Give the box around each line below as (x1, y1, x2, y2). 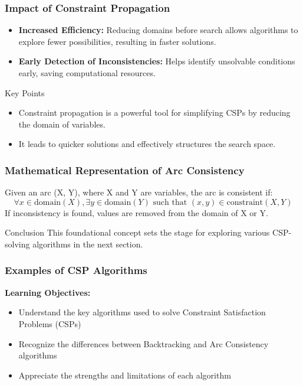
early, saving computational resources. (18, 67, 156, 79)
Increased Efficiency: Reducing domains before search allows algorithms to (18, 24, 298, 36)
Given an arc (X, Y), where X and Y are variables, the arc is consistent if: (5, 186, 273, 198)
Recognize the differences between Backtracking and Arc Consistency (18, 337, 269, 350)
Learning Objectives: (5, 286, 91, 298)
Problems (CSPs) (18, 317, 81, 329)
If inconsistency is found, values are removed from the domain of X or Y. (5, 206, 268, 218)
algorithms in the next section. (32, 237, 143, 250)
